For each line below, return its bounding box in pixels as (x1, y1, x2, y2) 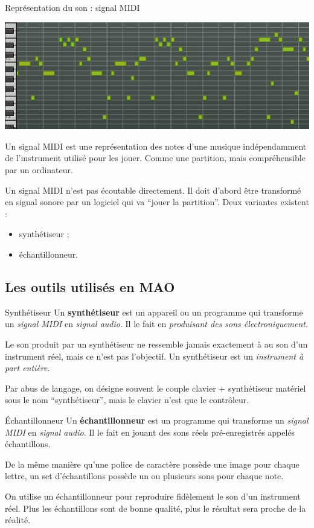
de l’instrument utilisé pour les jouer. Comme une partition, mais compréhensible (5, 151, 306, 164)
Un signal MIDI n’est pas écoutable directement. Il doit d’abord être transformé (5, 183, 301, 196)
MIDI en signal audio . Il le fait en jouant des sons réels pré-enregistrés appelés (5, 425, 295, 438)
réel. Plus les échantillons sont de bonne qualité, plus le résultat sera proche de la (5, 501, 306, 514)
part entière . (5, 361, 50, 374)
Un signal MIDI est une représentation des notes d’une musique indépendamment (5, 139, 307, 152)
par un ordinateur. (5, 164, 73, 176)
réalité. (5, 514, 31, 526)
